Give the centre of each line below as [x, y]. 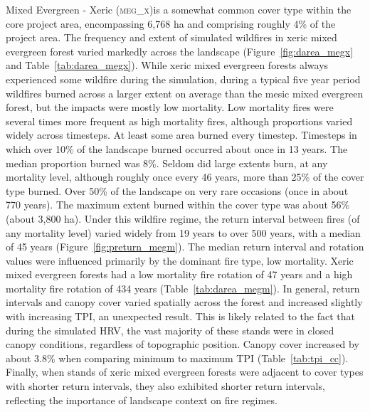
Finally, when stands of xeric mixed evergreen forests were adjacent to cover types [185, 372]
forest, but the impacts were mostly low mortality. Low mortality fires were [170, 107]
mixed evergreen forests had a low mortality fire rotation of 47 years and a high [179, 274]
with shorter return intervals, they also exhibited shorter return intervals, [165, 386]
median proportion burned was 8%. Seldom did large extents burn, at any [167, 163]
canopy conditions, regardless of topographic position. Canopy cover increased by [183, 344]
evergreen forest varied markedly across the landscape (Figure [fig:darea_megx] [180, 51]
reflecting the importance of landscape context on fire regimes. [142, 400]
